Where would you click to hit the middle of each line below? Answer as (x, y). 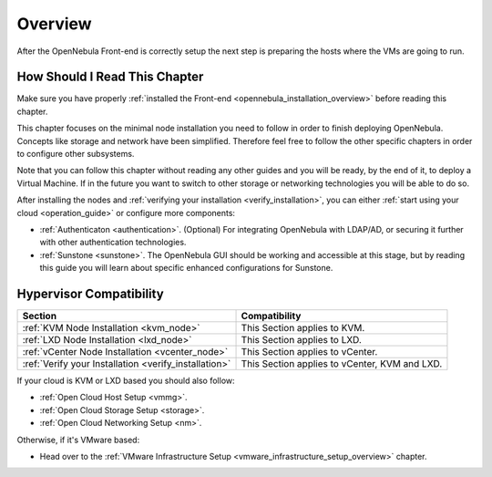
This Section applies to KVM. (303, 328)
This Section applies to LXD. (301, 340)
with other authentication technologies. (113, 243)
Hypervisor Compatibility (90, 293)
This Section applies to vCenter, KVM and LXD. (342, 364)
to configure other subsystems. (76, 154)
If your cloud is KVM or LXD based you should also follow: (126, 381)
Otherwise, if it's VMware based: (78, 440)
